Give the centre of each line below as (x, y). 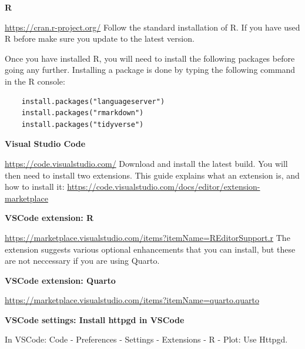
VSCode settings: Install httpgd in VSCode (95, 319)
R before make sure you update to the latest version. (100, 38)
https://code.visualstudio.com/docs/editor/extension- (164, 187)
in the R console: (35, 81)
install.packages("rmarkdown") (83, 113)
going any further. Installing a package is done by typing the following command (150, 70)
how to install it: (35, 187)
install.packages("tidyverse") (83, 124)
